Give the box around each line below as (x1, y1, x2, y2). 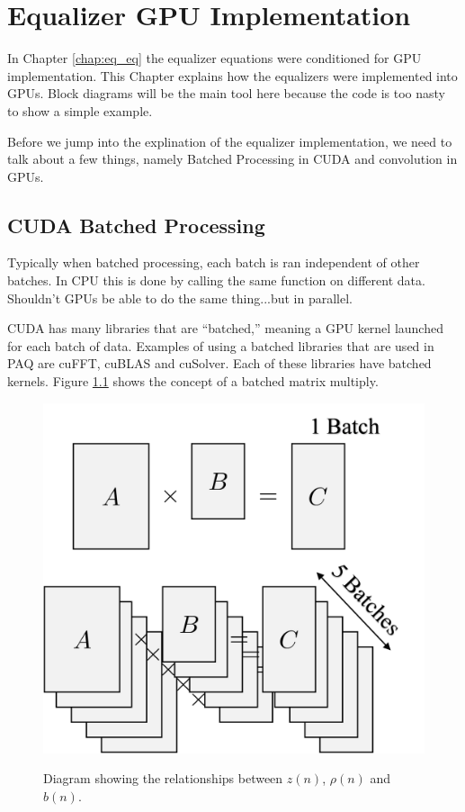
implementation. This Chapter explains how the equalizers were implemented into (7, 66, 458, 85)
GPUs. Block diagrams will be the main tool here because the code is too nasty (7, 84, 446, 103)
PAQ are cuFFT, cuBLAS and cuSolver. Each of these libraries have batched (7, 354, 432, 373)
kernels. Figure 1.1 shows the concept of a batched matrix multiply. (7, 372, 379, 391)
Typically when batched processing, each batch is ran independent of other (7, 253, 420, 272)
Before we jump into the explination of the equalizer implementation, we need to (7, 131, 452, 150)
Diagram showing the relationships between (43, 769, 283, 788)
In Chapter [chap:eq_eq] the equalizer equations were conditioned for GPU (7, 49, 422, 68)
